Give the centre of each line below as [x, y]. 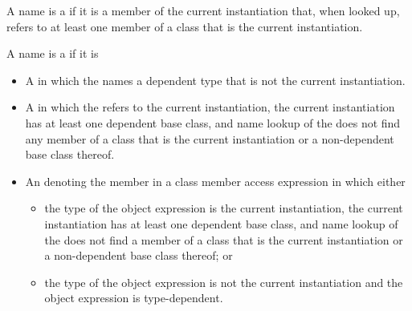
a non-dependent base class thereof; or [139, 255]
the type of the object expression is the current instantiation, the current [224, 208]
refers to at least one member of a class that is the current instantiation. [185, 26]
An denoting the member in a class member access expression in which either [215, 181]
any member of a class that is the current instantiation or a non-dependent [210, 138]
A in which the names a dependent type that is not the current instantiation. [215, 80]
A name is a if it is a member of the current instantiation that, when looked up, [203, 10]
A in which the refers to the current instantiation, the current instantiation [210, 107]
